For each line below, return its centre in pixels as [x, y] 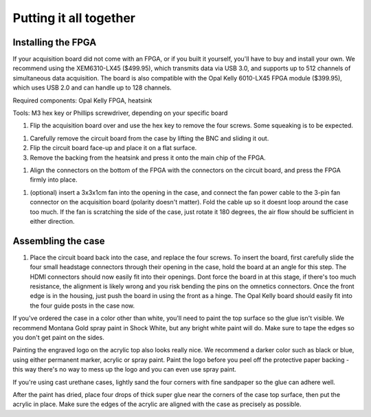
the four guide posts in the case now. [82, 306]
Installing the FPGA [55, 42]
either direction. [52, 221]
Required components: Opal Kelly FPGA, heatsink [82, 100]
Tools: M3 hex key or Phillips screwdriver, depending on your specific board [120, 113]
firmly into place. [54, 180]
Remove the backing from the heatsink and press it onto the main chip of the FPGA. [148, 158]
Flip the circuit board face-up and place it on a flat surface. [113, 148]
